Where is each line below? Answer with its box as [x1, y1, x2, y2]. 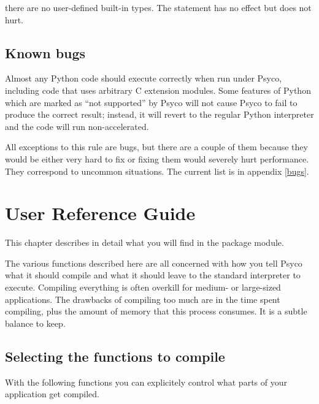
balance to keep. [5, 316, 66, 329]
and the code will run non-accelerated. [5, 120, 149, 132]
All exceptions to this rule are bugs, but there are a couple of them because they [5, 140, 308, 153]
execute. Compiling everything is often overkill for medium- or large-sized [5, 281, 281, 294]
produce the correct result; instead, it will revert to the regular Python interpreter [5, 108, 314, 121]
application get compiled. [5, 387, 100, 400]
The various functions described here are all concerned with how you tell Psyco [5, 256, 302, 269]
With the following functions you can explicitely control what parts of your [5, 375, 287, 388]
